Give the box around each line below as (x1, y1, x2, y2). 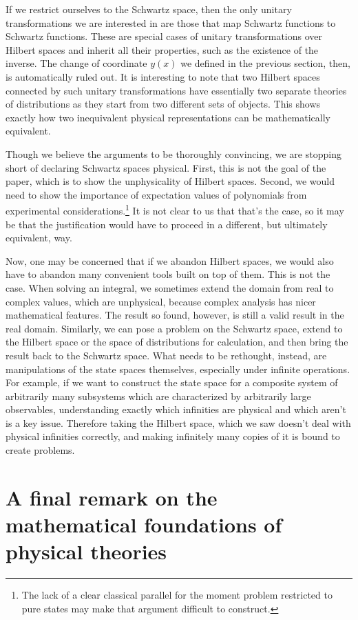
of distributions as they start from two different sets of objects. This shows (6, 97, 321, 111)
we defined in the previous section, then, (180, 56, 350, 70)
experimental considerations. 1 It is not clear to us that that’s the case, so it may (6, 201, 344, 217)
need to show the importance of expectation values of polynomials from (6, 187, 307, 201)
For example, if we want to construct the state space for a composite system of (6, 375, 338, 390)
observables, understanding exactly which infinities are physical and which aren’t (6, 402, 346, 417)
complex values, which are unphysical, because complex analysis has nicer (6, 294, 316, 308)
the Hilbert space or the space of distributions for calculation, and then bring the (6, 334, 348, 349)
